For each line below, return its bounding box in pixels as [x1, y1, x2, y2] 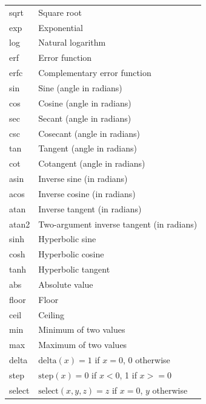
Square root [38, 5, 82, 18]
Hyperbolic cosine [38, 248, 104, 260]
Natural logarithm [38, 36, 106, 49]
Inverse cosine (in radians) [38, 187, 136, 200]
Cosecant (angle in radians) [38, 127, 141, 139]
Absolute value [38, 277, 93, 290]
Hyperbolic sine [38, 232, 96, 245]
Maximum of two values [38, 338, 127, 351]
